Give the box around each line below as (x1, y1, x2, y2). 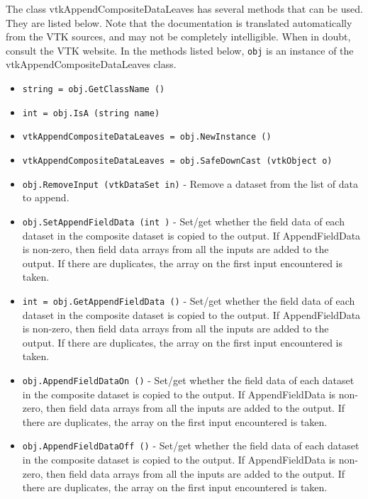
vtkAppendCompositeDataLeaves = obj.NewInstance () (22, 132, 272, 142)
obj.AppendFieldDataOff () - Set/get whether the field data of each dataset (22, 438, 359, 453)
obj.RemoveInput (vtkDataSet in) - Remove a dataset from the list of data (22, 176, 358, 191)
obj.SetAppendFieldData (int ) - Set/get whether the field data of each (22, 213, 345, 228)
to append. (22, 190, 69, 205)
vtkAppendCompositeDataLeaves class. (6, 57, 177, 72)
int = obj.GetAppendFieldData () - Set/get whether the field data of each (22, 293, 355, 308)
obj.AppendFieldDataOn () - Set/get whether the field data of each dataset (22, 372, 355, 387)
